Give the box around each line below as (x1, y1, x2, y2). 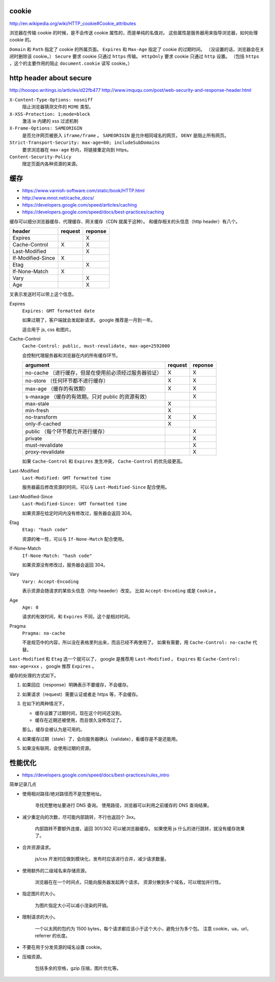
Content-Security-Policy (9, 154, 71, 160)
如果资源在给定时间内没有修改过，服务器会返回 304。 (22, 510, 135, 516)
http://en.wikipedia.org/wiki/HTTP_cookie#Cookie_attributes (9, 20, 136, 27)
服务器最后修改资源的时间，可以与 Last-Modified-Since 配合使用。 (22, 484, 170, 490)
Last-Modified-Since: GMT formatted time (22, 501, 127, 507)
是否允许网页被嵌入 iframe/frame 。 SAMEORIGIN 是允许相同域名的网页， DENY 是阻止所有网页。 (22, 132, 229, 138)
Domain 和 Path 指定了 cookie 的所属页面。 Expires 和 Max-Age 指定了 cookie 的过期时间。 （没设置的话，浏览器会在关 (9, 46, 264, 52)
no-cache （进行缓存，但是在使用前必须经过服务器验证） (25, 369, 162, 376)
